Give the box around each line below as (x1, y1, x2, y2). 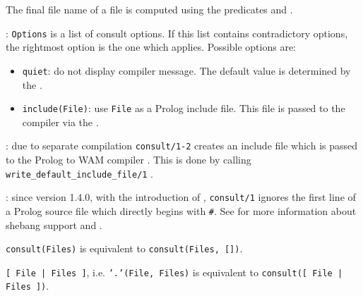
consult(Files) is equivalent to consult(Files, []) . (6, 241, 243, 256)
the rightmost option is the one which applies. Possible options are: (6, 39, 297, 54)
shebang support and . (6, 217, 102, 232)
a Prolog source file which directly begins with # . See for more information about (6, 203, 357, 218)
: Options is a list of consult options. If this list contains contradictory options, (6, 25, 348, 40)
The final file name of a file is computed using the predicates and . (6, 2, 293, 16)
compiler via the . (22, 114, 99, 129)
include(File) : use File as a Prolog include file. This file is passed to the (22, 101, 345, 116)
